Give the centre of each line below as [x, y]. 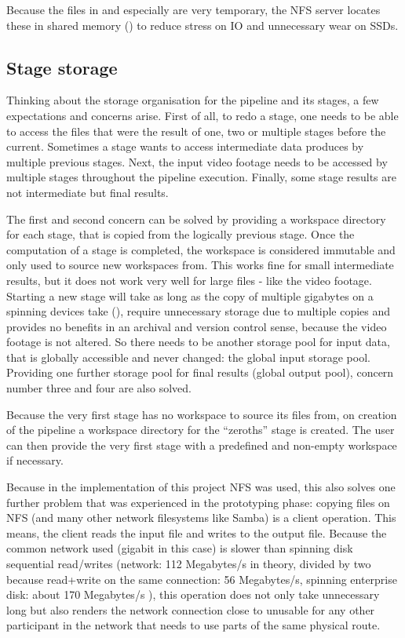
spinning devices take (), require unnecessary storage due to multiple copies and [199, 311]
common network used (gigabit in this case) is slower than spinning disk [180, 548]
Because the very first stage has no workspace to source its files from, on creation [202, 414]
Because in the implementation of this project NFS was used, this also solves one [201, 487]
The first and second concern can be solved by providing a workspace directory [196, 219]
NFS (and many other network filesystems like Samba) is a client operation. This [201, 518]
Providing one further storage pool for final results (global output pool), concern [200, 372]
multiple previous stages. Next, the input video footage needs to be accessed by [197, 161]
